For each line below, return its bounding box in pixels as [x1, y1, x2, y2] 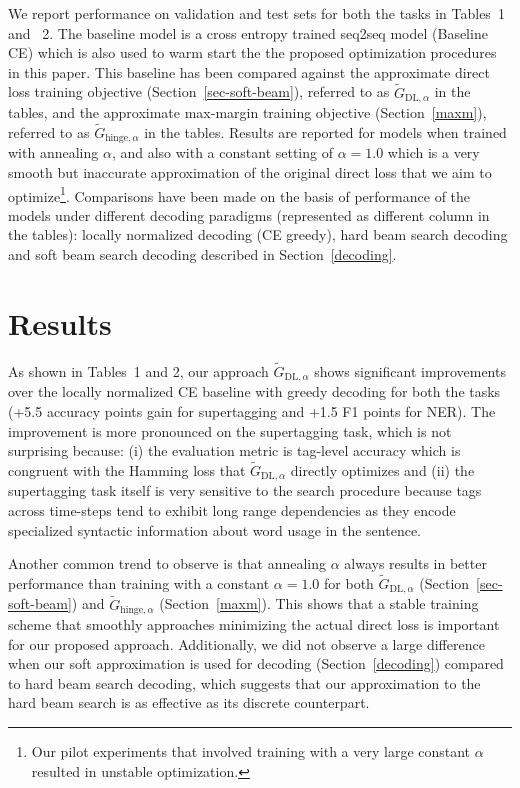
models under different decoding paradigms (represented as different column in [8, 204, 490, 225]
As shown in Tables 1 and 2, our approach [8, 360, 269, 381]
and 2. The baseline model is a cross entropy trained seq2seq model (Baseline [8, 22, 488, 43]
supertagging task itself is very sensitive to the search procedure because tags [8, 480, 482, 501]
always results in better [344, 553, 487, 574]
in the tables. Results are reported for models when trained [144, 121, 507, 142]
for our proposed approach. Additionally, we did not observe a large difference [8, 633, 485, 654]
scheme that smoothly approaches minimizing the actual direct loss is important [8, 614, 500, 635]
